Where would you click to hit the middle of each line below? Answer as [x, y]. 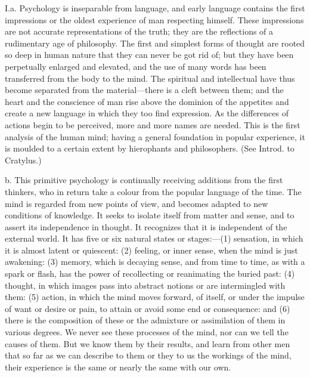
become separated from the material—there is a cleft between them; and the [144, 90]
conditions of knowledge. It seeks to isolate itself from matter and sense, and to [150, 215]
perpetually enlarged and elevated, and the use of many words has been [136, 66]
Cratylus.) [23, 160]
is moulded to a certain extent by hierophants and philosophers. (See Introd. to [150, 148]
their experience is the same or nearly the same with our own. [118, 367]
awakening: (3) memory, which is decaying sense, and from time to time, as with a [155, 262]
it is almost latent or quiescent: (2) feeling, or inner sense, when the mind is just [151, 250]
